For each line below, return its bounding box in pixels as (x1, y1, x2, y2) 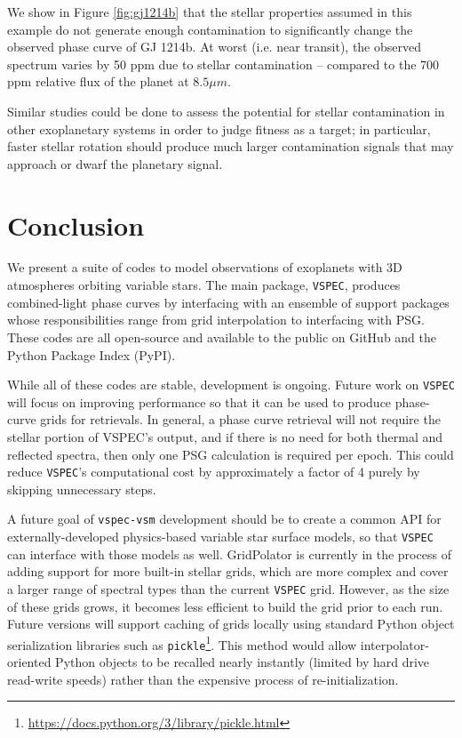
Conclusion (7, 206, 145, 243)
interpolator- (360, 635, 429, 654)
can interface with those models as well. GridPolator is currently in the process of (7, 544, 451, 563)
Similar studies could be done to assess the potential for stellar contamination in (7, 101, 445, 120)
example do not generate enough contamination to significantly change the (7, 20, 413, 38)
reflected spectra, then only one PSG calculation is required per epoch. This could (7, 445, 454, 463)
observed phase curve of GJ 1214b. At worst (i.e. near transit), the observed (7, 37, 422, 56)
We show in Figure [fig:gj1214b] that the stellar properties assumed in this (7, 3, 412, 20)
